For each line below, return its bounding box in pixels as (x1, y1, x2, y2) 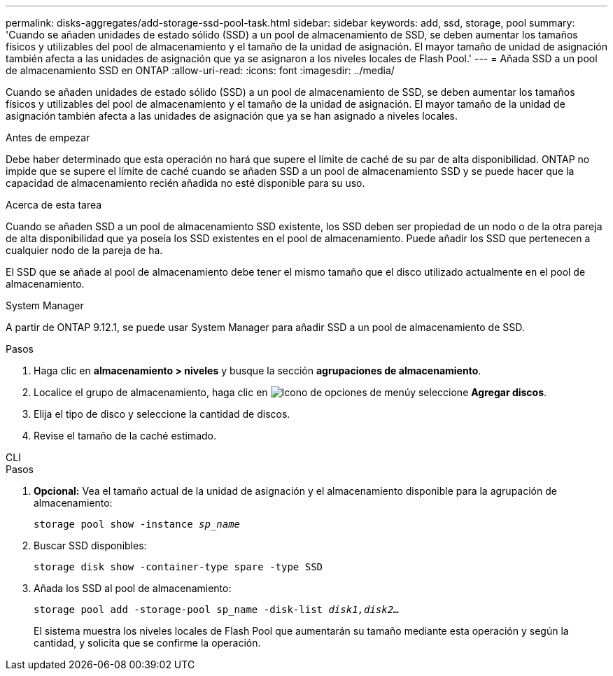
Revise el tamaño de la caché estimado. (34, 430, 217, 442)
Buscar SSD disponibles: (34, 540, 147, 551)
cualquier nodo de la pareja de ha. (6, 244, 163, 256)
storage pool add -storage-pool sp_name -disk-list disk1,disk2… (34, 604, 400, 615)
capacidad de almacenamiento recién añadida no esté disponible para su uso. (6, 177, 365, 189)
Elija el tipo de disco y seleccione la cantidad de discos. (34, 408, 290, 420)
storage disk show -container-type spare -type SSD (34, 561, 323, 572)
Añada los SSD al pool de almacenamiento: (34, 582, 232, 594)
